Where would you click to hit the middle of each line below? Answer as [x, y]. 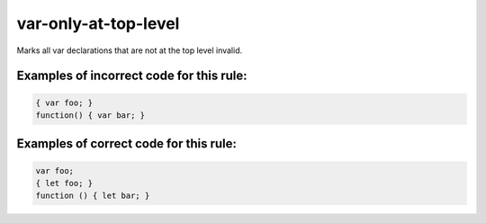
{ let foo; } [64, 183]
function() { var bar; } [90, 115]
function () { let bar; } [93, 196]
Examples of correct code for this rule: [127, 144]
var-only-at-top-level [98, 23]
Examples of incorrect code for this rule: [132, 76]
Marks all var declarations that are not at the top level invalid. [130, 50]
